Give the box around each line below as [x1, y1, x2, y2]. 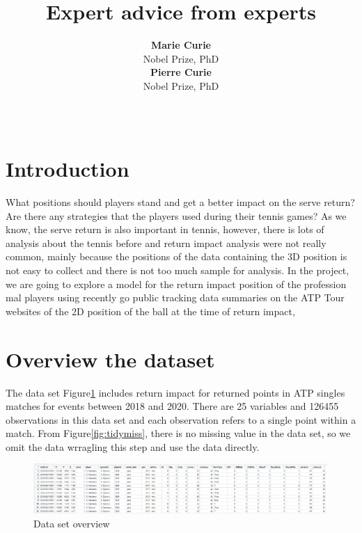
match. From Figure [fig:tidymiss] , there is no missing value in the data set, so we [6, 426, 351, 440]
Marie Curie [150, 38, 212, 52]
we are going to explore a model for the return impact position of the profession [6, 276, 347, 291]
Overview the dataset [6, 344, 215, 373]
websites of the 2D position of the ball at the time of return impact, [6, 303, 295, 318]
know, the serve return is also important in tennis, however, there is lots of [6, 222, 324, 237]
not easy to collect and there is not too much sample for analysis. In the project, [6, 263, 349, 277]
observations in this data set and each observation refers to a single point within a [6, 412, 356, 427]
